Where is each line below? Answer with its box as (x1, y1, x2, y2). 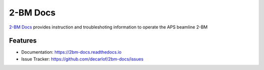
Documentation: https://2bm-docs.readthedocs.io (21, 49, 122, 55)
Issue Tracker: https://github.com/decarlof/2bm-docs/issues (21, 56, 144, 62)
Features (9, 37, 37, 45)
